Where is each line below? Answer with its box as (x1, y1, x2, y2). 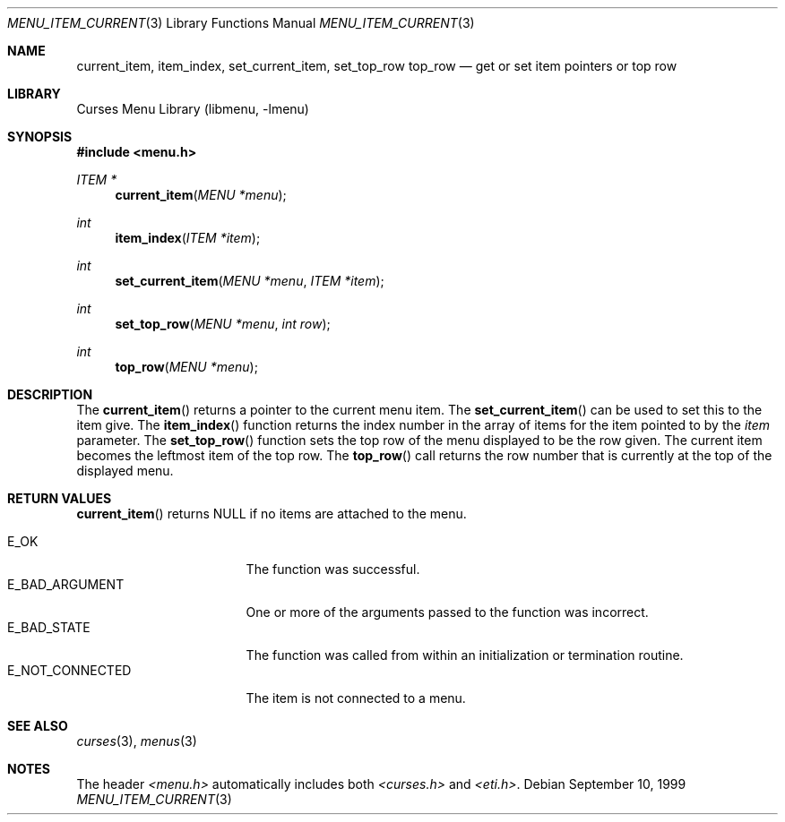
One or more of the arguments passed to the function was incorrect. (246, 604, 649, 620)
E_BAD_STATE (7, 620, 91, 635)
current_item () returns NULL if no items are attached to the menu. (76, 506, 467, 521)
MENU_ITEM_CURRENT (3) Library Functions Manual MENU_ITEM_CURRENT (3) (7, 15, 475, 30)
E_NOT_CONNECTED (7, 663, 132, 678)
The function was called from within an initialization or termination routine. (246, 647, 684, 663)
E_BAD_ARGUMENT (7, 577, 125, 592)
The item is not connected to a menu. (246, 690, 466, 706)
